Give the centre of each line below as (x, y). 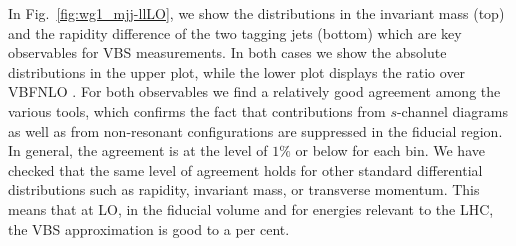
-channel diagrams (452, 110)
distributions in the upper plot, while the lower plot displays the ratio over (237, 71)
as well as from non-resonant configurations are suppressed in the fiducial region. (255, 130)
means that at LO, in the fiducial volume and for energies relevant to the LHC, (251, 208)
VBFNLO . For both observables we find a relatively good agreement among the (254, 91)
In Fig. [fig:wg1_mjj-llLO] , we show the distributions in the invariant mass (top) (256, 13)
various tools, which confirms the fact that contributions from (197, 110)
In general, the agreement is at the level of (138, 150)
